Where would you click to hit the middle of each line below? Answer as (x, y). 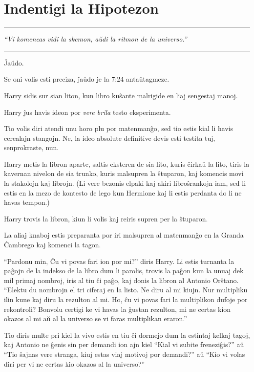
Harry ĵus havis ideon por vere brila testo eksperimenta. (87, 112)
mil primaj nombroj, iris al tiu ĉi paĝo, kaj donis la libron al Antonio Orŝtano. (121, 280)
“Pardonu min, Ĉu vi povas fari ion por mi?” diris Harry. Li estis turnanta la (119, 261)
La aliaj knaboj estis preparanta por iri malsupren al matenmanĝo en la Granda (124, 235)
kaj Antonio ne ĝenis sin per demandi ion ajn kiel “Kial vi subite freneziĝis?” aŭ (124, 344)
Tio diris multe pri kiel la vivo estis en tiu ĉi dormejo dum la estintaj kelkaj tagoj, (127, 335)
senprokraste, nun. (32, 147)
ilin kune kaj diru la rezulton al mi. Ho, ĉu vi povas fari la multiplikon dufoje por (126, 299)
